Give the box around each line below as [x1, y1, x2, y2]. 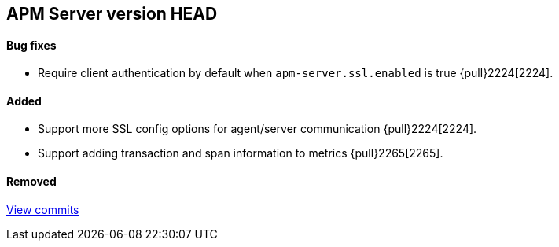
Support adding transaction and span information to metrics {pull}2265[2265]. [38, 146, 443, 160]
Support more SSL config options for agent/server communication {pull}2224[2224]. [38, 122, 477, 136]
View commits [6, 202, 79, 216]
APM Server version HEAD [6, 4, 218, 24]
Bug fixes [6, 38, 57, 52]
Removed [6, 175, 57, 189]
